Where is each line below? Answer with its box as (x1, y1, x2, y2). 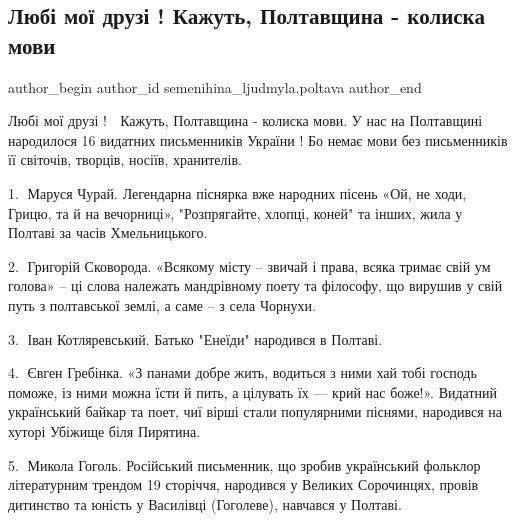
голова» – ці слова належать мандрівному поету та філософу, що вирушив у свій (8, 275, 503, 296)
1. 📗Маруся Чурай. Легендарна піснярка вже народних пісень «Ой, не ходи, (8, 182, 467, 203)
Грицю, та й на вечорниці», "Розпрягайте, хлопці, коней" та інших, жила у (8, 202, 463, 223)
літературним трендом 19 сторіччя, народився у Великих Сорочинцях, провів (8, 474, 479, 495)
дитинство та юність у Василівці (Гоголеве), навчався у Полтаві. (8, 493, 402, 514)
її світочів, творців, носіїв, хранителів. (8, 149, 242, 170)
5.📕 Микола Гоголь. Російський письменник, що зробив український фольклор (8, 454, 481, 475)
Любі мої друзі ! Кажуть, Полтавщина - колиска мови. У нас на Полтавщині (8, 110, 483, 131)
